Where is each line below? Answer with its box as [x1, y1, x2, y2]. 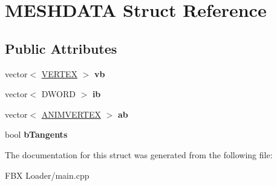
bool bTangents [5, 128, 68, 141]
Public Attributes [5, 39, 117, 57]
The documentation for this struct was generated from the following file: [5, 148, 273, 161]
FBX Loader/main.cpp [5, 168, 90, 181]
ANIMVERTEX [41, 107, 101, 120]
